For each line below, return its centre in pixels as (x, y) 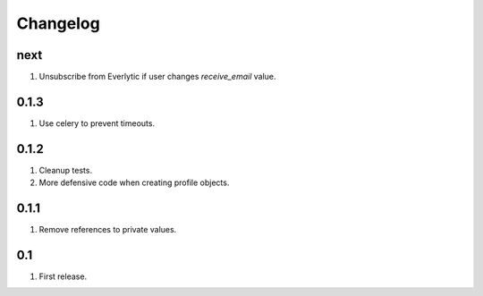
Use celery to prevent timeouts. (97, 123)
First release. (63, 276)
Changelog (58, 23)
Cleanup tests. (66, 170)
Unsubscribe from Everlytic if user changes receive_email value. (157, 77)
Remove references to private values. (108, 230)
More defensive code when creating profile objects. (134, 182)
